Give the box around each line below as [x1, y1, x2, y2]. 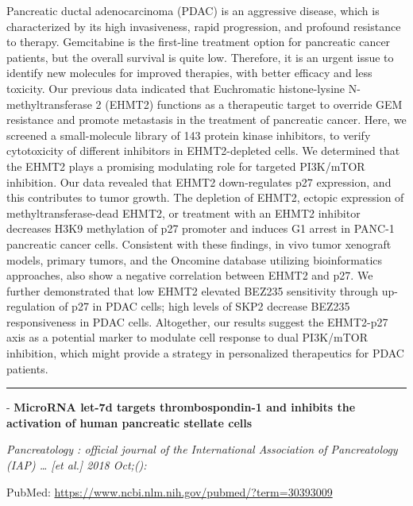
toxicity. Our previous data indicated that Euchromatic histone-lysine [6, 79, 345, 96]
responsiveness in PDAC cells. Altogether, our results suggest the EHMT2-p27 [6, 313, 388, 330]
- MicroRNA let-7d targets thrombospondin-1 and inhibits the [6, 399, 356, 415]
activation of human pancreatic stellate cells [6, 414, 253, 431]
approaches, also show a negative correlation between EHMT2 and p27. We [6, 267, 373, 284]
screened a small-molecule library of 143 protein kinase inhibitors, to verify [6, 126, 371, 143]
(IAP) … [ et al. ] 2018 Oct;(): [6, 457, 147, 473]
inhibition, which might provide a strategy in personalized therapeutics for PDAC [6, 345, 404, 361]
